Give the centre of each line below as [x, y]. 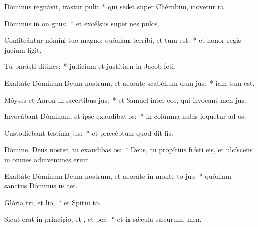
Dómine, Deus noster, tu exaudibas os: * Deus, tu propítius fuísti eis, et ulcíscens [129, 149]
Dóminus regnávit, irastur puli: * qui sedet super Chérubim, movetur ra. [115, 6]
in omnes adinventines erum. [48, 159]
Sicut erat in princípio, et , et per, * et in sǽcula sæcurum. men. [103, 219]
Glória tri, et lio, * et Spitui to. [53, 202]
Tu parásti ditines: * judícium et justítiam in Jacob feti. [90, 66]
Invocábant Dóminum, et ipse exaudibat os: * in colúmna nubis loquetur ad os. [125, 116]
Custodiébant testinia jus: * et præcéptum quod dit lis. [89, 133]
